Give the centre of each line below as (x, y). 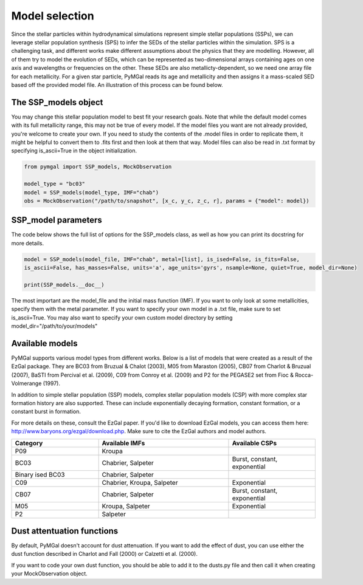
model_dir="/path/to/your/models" (54, 326)
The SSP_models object (57, 102)
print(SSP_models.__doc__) (64, 285)
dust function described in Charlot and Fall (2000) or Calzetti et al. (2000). (104, 554)
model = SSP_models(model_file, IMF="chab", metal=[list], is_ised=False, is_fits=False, (162, 259)
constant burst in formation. (46, 412)
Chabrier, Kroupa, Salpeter (140, 482)
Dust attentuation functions (65, 531)
